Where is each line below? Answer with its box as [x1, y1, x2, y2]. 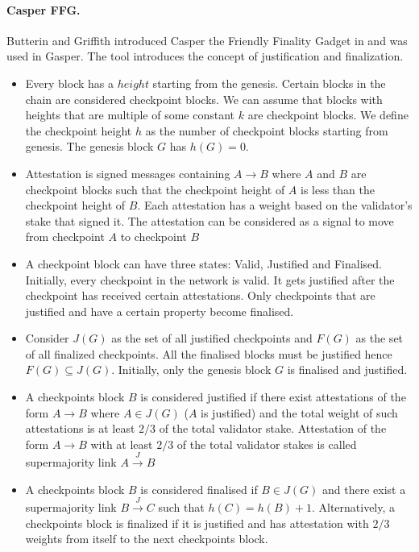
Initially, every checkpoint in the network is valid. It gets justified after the [25, 271, 395, 288]
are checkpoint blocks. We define [247, 106, 409, 123]
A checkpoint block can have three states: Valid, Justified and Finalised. [25, 255, 382, 272]
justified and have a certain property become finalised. [25, 302, 294, 319]
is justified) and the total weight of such [201, 404, 398, 421]
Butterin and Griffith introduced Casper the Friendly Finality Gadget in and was [6, 31, 408, 48]
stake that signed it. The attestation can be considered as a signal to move [25, 212, 394, 229]
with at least [90, 435, 153, 452]
